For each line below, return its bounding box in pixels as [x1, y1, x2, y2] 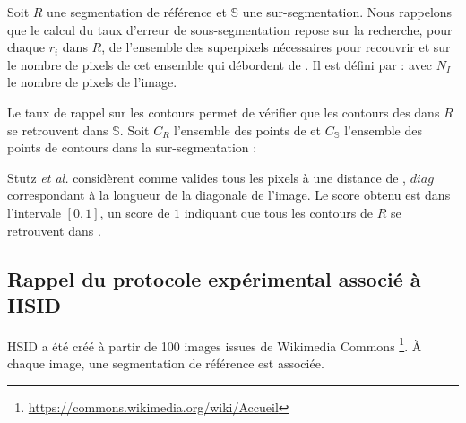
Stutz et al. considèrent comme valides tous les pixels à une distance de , [7, 168, 406, 186]
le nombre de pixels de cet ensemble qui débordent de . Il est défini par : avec [7, 55, 432, 73]
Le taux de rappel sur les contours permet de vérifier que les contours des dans [7, 102, 440, 121]
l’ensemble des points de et [174, 120, 322, 139]
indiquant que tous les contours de [184, 203, 373, 221]
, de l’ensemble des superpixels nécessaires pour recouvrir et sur [101, 38, 451, 56]
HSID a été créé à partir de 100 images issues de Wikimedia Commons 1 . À [7, 333, 422, 355]
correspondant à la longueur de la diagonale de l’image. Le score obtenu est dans [7, 186, 451, 204]
